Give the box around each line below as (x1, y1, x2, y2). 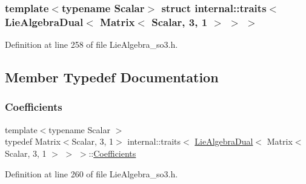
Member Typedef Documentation (5, 68, 219, 87)
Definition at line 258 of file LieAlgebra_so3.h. (5, 38, 178, 51)
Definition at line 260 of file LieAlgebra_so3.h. (5, 167, 178, 180)
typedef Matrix (5, 135, 61, 148)
